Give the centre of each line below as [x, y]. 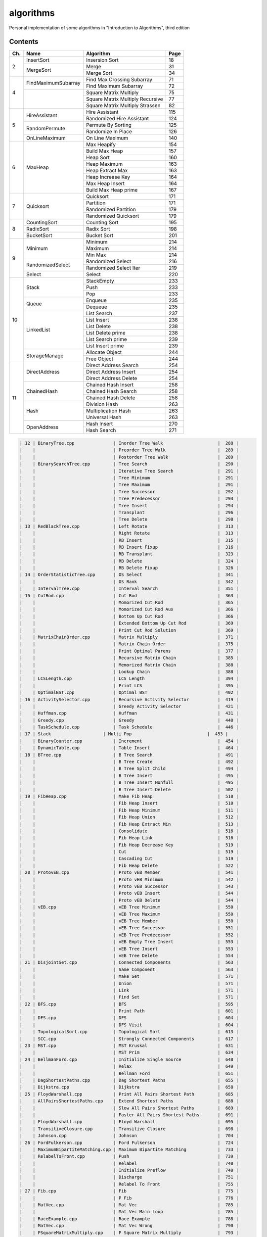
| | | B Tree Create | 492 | [129, 762]
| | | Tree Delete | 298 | [129, 519]
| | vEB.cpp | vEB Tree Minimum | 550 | [129, 907]
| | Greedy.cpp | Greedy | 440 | [129, 720]
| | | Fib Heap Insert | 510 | [129, 803]
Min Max [96, 255]
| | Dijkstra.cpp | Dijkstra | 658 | [129, 1087]
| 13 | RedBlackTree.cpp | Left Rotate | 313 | [129, 526]
